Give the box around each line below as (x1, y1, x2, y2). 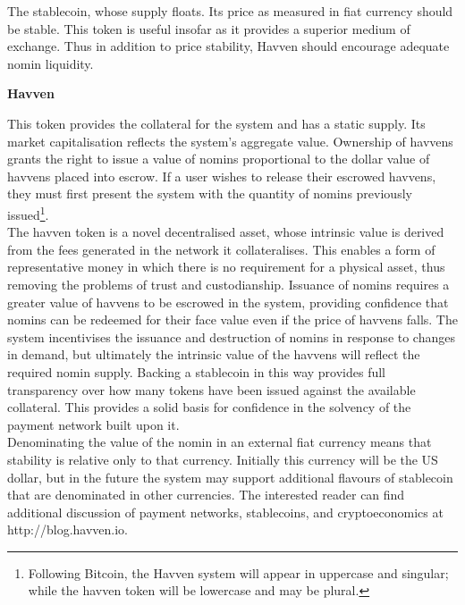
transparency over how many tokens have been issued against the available (7, 380, 416, 399)
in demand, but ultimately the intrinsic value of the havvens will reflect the (7, 345, 420, 364)
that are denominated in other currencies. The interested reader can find (7, 485, 405, 504)
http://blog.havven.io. (7, 520, 128, 539)
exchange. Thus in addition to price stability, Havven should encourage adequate (7, 37, 450, 55)
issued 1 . (7, 202, 49, 223)
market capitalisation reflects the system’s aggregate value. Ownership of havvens (7, 131, 453, 150)
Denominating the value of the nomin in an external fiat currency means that (7, 433, 432, 451)
